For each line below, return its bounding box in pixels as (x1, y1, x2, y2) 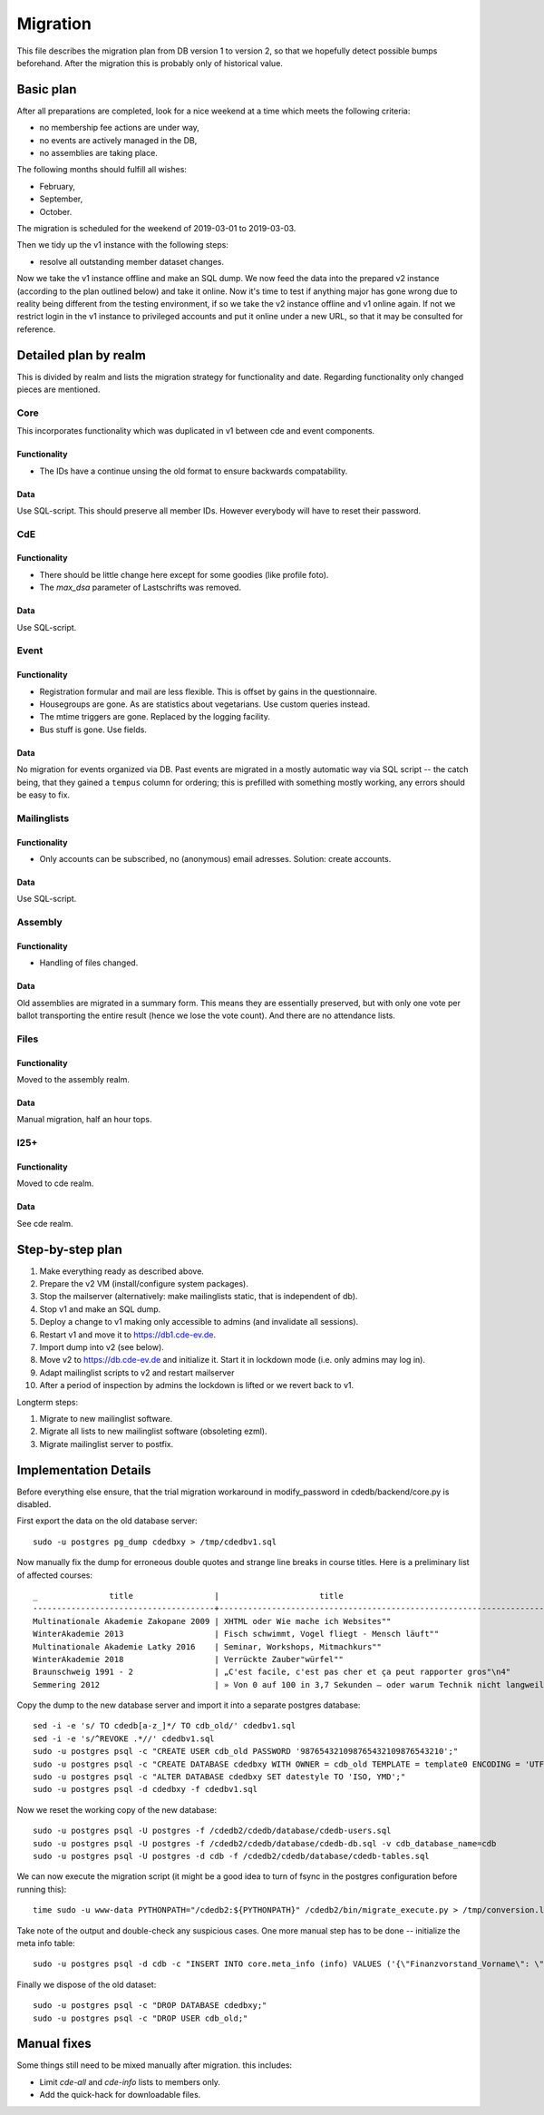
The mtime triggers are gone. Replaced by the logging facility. (39, 711, 271, 722)
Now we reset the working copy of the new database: (16, 1804, 218, 1815)
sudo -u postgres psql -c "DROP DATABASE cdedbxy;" (33, 2001, 267, 2011)
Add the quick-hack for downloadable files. (39, 2090, 201, 2100)
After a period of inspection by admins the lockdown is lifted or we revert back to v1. (39, 1380, 355, 1391)
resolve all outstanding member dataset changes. (39, 256, 224, 267)
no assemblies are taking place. (39, 148, 158, 159)
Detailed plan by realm (16, 348, 147, 363)
